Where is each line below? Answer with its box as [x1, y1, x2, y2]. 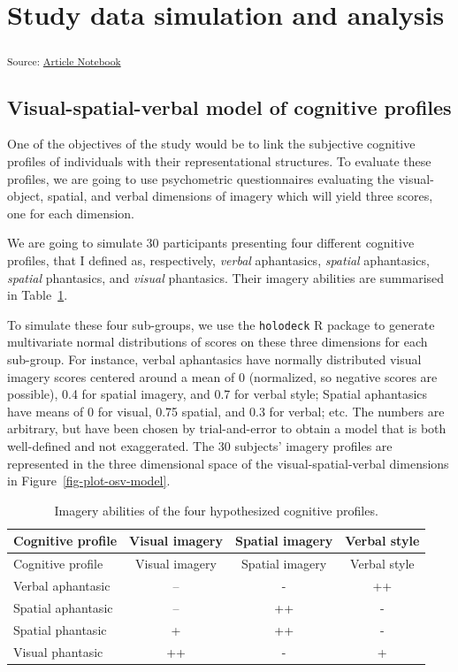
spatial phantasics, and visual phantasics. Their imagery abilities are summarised [7, 268, 445, 286]
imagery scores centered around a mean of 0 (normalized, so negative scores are [7, 367, 438, 386]
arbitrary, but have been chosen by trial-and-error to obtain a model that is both [7, 419, 447, 438]
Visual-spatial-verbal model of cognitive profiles [7, 93, 452, 120]
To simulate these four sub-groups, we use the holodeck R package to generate [7, 315, 435, 333]
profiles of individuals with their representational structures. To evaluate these [7, 152, 431, 171]
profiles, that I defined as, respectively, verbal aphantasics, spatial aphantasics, [7, 251, 430, 270]
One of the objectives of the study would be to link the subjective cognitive [7, 134, 416, 153]
